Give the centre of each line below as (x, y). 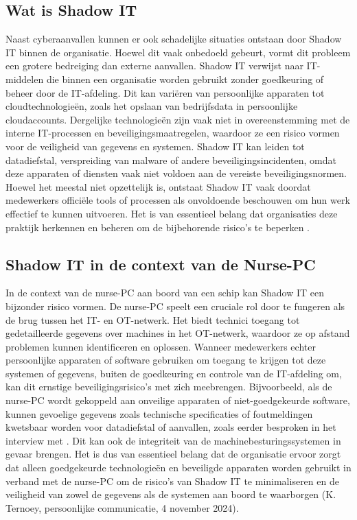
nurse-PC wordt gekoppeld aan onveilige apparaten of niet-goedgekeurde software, (178, 400)
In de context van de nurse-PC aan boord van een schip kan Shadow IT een (165, 293)
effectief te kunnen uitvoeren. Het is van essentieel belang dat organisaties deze (172, 213)
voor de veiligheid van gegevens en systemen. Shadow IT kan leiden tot (155, 146)
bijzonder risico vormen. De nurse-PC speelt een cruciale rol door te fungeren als (175, 306)
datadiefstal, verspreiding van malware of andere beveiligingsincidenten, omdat (171, 159)
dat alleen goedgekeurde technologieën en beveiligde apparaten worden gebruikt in (178, 468)
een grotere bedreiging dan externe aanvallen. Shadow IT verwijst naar (154, 66)
